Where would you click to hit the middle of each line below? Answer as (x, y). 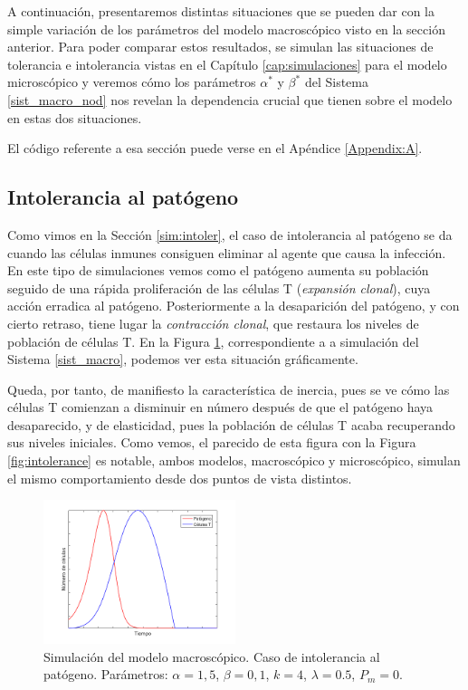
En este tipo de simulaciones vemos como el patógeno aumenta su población (218, 270)
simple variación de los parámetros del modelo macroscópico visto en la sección (226, 29)
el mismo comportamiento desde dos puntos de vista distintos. (180, 478)
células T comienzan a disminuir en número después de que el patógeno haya (220, 407)
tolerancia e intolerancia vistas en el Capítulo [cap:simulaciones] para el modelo (227, 64)
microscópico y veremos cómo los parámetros (132, 82)
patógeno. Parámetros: (106, 674)
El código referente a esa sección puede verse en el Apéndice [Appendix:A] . (215, 148)
